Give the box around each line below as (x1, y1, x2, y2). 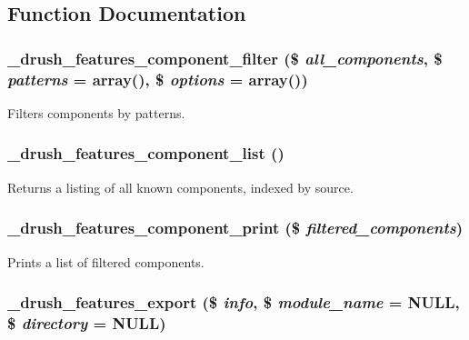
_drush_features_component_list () (7, 142, 284, 165)
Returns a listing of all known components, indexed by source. (7, 177, 354, 196)
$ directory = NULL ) (7, 311, 166, 334)
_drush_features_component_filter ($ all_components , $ (7, 46, 443, 69)
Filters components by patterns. (7, 103, 185, 122)
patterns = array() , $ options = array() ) (7, 67, 308, 90)
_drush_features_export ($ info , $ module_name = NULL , (7, 291, 460, 314)
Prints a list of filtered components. (7, 252, 205, 271)
